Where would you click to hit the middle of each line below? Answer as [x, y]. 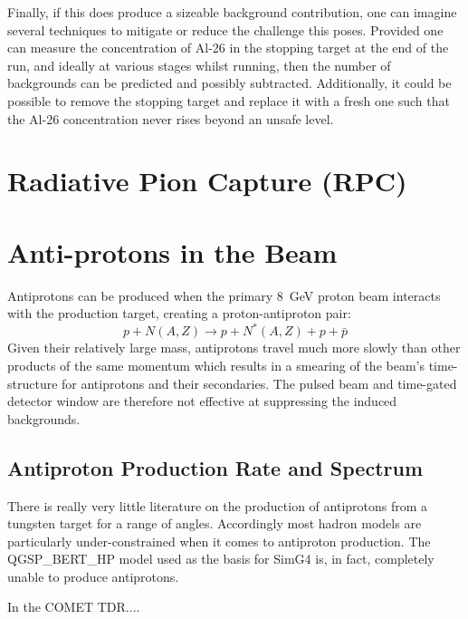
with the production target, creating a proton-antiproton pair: [179, 313]
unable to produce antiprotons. [93, 576]
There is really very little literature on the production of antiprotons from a [218, 505]
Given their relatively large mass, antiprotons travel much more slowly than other [234, 348]
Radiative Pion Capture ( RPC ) [207, 181]
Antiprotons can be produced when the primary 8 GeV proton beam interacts [224, 295]
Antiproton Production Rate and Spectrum [215, 467]
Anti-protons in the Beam [172, 251]
